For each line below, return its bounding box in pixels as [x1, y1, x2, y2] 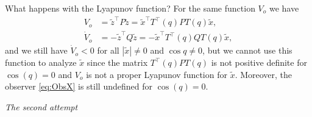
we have [269, 2, 299, 14]
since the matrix [87, 56, 148, 69]
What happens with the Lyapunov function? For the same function [5, 2, 255, 14]
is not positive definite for [211, 56, 307, 69]
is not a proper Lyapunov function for [86, 68, 227, 80]
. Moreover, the [235, 68, 292, 80]
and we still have [5, 44, 68, 57]
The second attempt [5, 100, 78, 113]
